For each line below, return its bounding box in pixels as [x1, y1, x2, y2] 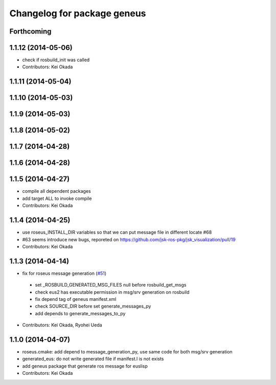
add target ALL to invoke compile [22, 195, 92, 201]
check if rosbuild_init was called [22, 57, 90, 63]
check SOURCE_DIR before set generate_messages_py [35, 303, 151, 310]
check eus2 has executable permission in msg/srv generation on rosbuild [35, 289, 190, 295]
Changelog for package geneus [9, 8, 146, 19]
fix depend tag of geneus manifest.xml [35, 296, 117, 302]
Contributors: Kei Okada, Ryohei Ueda [22, 322, 102, 328]
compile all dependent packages [22, 188, 91, 194]
